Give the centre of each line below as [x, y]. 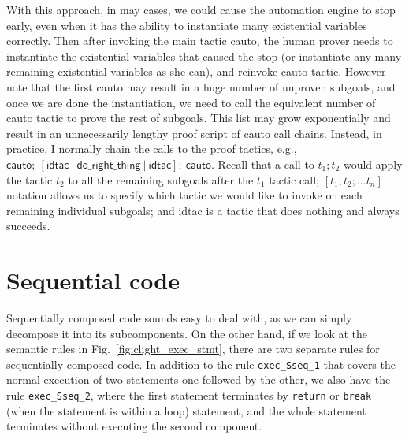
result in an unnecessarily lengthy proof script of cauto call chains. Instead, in [194, 133]
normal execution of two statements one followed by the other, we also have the [199, 379]
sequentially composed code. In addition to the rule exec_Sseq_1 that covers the [201, 364]
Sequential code [93, 280]
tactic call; [294, 179]
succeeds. [28, 226]
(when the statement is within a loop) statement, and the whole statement [186, 410]
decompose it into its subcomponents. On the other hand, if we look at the [187, 333]
